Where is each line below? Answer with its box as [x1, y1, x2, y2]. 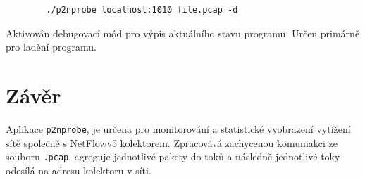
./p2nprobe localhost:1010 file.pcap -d [46, 5, 238, 15]
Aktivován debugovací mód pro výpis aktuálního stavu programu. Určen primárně [6, 25, 360, 40]
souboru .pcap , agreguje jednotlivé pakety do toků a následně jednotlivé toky [6, 149, 340, 164]
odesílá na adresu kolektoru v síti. [6, 162, 151, 177]
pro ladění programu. [6, 39, 97, 54]
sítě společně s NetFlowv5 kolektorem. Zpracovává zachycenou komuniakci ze [6, 135, 338, 150]
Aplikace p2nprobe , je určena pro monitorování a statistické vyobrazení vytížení [6, 121, 351, 136]
